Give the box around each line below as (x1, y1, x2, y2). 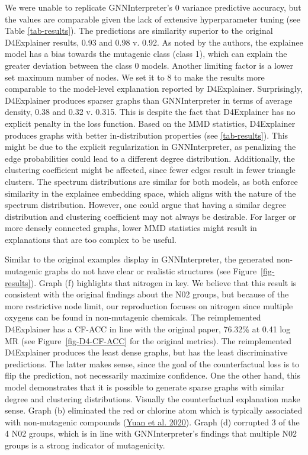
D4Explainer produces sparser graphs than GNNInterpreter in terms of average (5, 94, 293, 106)
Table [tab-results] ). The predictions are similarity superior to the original (5, 24, 273, 37)
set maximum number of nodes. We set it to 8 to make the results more (5, 71, 265, 83)
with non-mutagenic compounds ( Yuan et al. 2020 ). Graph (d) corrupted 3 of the (5, 415, 300, 428)
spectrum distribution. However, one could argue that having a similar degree (5, 198, 286, 211)
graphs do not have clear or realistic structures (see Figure (44, 265, 257, 277)
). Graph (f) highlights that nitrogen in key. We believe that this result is (30, 276, 297, 289)
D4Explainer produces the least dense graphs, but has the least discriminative (5, 346, 288, 358)
